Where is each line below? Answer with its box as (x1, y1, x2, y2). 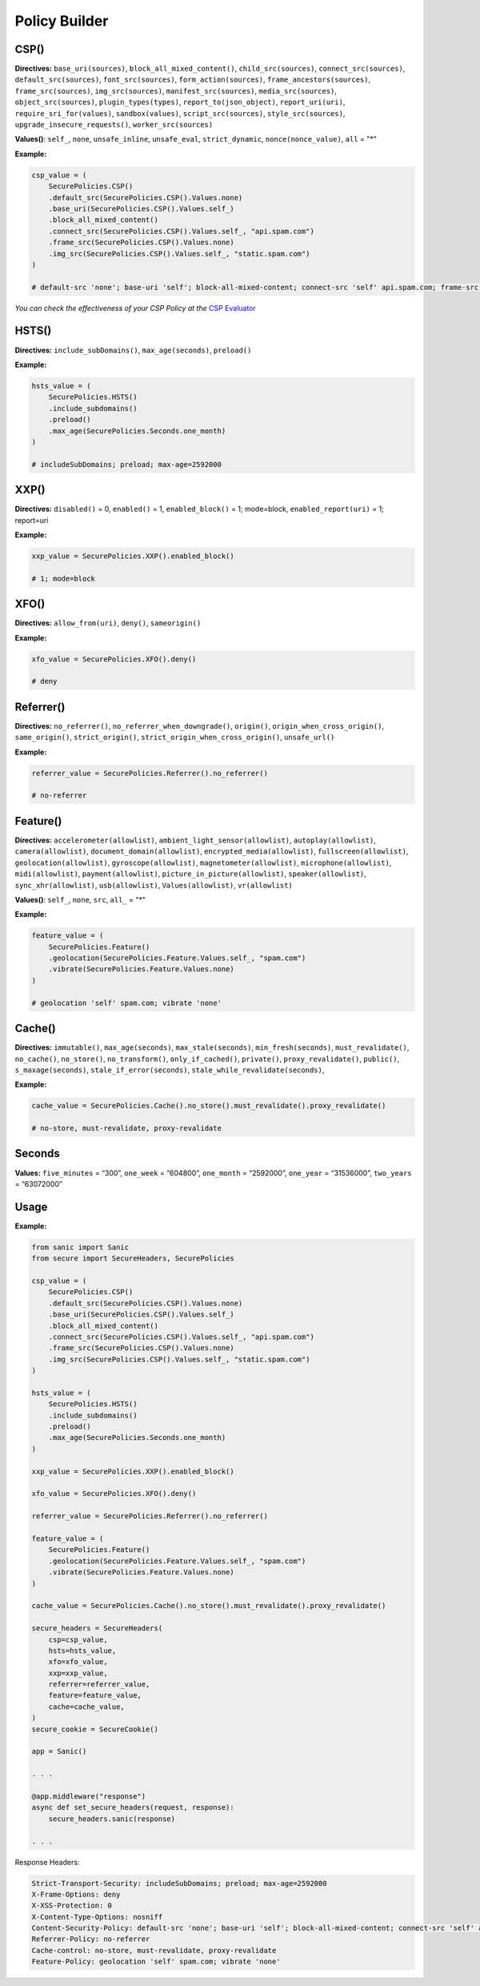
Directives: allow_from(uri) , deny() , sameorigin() (14, 618, 202, 628)
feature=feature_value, (48, 1691, 142, 1700)
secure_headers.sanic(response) (48, 1814, 176, 1823)
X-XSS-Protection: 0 (31, 1901, 112, 1910)
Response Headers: (14, 1857, 80, 1867)
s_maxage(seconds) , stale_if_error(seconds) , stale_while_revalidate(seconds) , (14, 1065, 325, 1075)
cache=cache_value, (48, 1702, 126, 1711)
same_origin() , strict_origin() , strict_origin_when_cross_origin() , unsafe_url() (14, 733, 335, 742)
